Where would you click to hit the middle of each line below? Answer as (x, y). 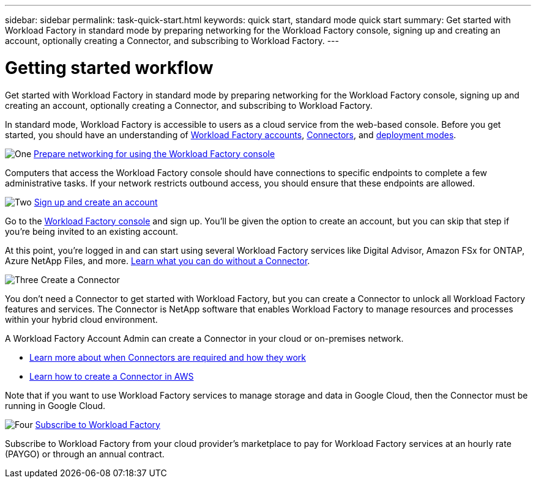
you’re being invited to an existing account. (92, 231)
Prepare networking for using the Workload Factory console (154, 153)
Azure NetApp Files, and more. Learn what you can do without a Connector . (158, 260)
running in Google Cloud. (55, 405)
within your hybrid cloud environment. (81, 319)
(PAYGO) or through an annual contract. (85, 454)
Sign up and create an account (96, 202)
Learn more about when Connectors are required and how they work (168, 357)
